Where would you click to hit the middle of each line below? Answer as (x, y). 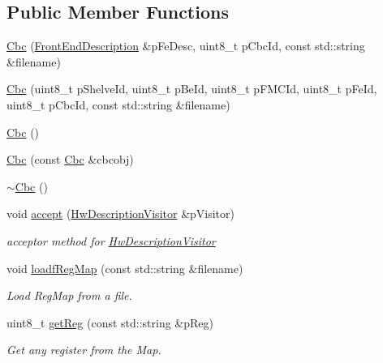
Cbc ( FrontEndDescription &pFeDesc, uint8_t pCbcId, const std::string (186, 46)
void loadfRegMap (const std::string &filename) (125, 268)
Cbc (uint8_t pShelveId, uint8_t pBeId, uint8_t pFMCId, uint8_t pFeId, (192, 89)
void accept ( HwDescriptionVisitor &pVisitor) (120, 214)
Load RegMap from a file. (69, 295)
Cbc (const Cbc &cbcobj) (70, 159)
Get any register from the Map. (84, 350)
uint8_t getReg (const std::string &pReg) (110, 322)
